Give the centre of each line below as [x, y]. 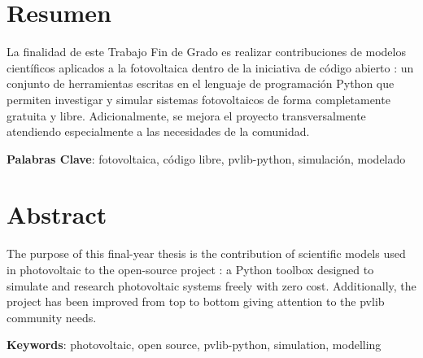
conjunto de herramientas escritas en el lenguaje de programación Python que [201, 83]
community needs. [52, 317]
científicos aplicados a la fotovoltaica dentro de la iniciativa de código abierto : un [210, 67]
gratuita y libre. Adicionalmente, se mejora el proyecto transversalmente [186, 115]
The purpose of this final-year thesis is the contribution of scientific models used [206, 253]
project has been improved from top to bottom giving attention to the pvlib [196, 301]
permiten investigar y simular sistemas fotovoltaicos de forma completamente [198, 99]
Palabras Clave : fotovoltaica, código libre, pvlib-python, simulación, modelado [206, 158]
